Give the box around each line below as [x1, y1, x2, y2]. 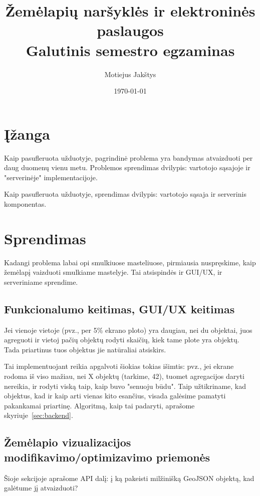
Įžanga [4, 123, 50, 144]
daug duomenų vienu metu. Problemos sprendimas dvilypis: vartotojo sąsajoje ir [4, 162, 250, 173]
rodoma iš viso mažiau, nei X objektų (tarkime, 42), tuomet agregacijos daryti [4, 371, 244, 381]
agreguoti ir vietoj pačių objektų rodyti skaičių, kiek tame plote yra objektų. [4, 334, 239, 345]
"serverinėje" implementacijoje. [4, 172, 98, 182]
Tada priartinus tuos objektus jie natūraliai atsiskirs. [4, 344, 166, 354]
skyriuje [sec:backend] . [4, 410, 73, 420]
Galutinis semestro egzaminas [26, 40, 235, 60]
